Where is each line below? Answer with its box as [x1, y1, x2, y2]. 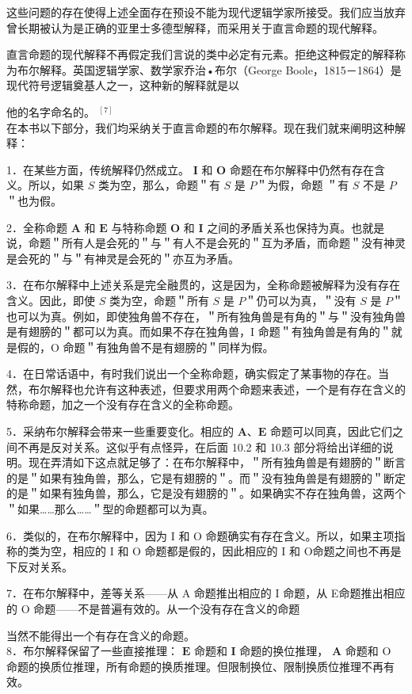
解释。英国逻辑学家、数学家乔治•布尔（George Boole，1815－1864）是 [39, 61, 402, 78]
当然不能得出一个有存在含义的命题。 [6, 627, 195, 643]
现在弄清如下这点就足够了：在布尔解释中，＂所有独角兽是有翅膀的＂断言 [28, 454, 406, 471]
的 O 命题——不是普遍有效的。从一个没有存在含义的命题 [6, 601, 300, 616]
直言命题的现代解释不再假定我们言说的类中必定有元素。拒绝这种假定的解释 [6, 46, 395, 63]
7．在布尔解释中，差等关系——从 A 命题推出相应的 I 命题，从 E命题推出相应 [6, 585, 406, 601]
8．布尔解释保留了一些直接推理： [6, 643, 178, 659]
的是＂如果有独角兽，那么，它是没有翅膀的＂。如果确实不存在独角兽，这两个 [6, 485, 406, 501]
